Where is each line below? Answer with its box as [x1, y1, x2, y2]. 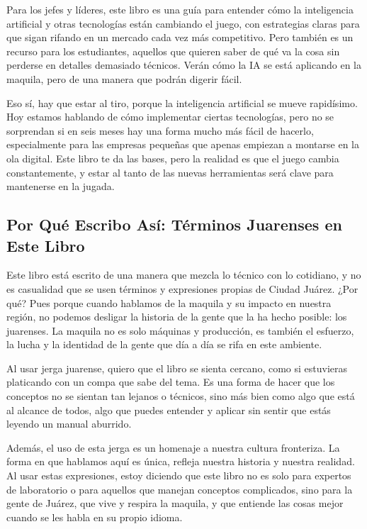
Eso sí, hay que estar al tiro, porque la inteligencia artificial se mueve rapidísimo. [6, 95, 358, 110]
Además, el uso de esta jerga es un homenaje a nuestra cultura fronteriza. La [6, 440, 340, 455]
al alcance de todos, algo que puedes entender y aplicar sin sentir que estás [6, 402, 331, 417]
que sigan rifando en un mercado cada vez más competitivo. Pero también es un [6, 30, 354, 45]
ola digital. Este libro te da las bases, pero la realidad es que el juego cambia [6, 150, 339, 165]
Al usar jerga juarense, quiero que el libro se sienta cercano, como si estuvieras [6, 360, 348, 375]
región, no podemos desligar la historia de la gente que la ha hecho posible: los [6, 309, 347, 324]
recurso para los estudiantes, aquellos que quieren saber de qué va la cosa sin [6, 43, 340, 58]
